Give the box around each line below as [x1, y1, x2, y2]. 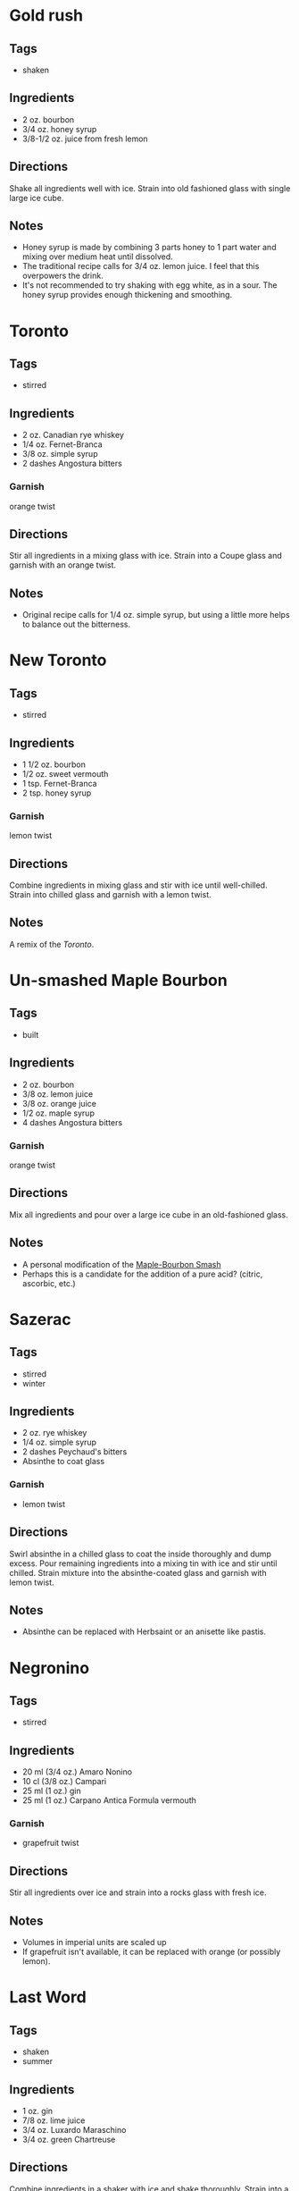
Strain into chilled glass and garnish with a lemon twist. [9, 889, 212, 900]
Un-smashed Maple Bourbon [9, 971, 228, 990]
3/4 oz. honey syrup [21, 123, 97, 134]
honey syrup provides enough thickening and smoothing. [21, 290, 233, 300]
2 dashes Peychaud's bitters [21, 1446, 128, 1457]
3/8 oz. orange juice [21, 1098, 96, 1108]
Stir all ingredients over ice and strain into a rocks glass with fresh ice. [9, 1887, 267, 1898]
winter [21, 1378, 46, 1388]
